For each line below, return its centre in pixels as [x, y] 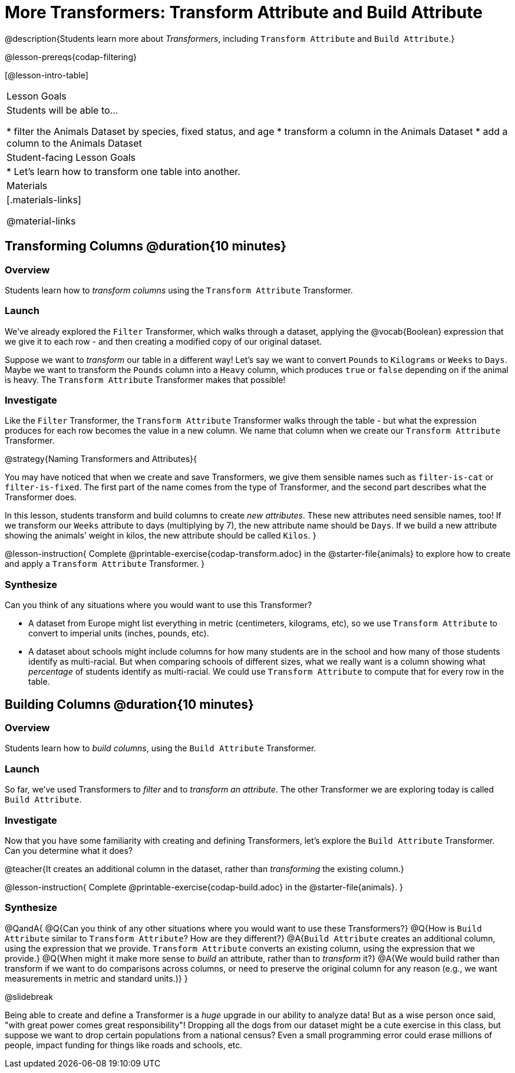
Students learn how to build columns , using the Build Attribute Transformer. [161, 748]
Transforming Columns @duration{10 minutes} [146, 246]
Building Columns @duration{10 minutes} [129, 704]
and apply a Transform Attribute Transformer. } [105, 564]
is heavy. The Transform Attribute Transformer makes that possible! [145, 379]
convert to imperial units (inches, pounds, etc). [119, 633]
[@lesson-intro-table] [47, 75]
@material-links [41, 221]
